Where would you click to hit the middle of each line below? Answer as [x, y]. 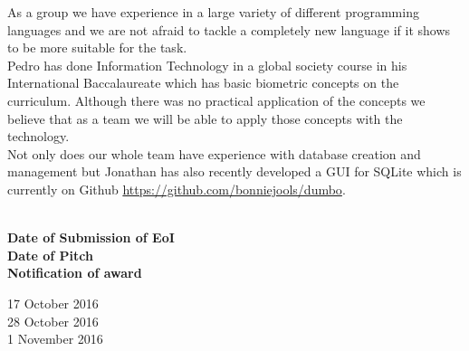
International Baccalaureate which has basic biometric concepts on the [203, 83]
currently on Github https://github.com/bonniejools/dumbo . [177, 189]
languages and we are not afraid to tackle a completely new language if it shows [229, 29]
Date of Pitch [50, 255]
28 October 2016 [53, 321]
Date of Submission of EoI [91, 237]
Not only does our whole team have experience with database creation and [214, 153]
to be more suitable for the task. [97, 47]
